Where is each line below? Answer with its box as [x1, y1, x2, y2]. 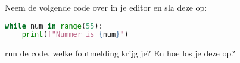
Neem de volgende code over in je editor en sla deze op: [5, 1, 207, 13]
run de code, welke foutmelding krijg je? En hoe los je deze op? [5, 47, 235, 59]
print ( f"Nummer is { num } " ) [21, 30, 129, 39]
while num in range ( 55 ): [5, 21, 103, 30]
